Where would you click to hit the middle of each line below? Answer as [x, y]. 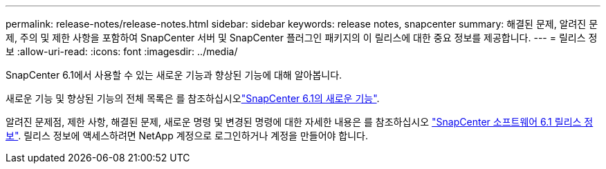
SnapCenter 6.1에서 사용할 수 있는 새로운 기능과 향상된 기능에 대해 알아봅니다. [174, 75]
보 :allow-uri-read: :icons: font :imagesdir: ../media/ [122, 51]
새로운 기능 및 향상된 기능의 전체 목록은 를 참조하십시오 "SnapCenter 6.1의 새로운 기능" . [193, 98]
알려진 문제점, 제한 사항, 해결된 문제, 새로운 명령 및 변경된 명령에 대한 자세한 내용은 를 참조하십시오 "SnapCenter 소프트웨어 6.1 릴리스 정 [300, 122]
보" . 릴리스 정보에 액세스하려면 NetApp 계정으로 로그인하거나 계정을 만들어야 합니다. [187, 136]
